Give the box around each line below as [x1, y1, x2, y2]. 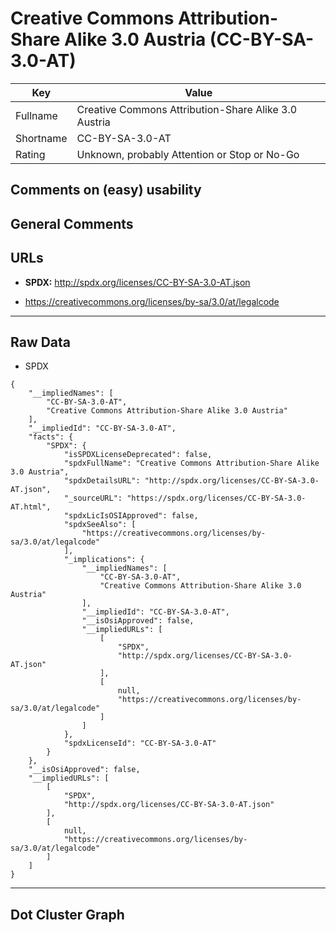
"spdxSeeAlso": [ [63, 520, 137, 530]
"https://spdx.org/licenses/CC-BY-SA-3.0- [126, 493, 307, 504]
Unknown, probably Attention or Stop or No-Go [76, 147, 300, 161]
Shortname [15, 131, 68, 145]
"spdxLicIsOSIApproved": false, [63, 511, 199, 521]
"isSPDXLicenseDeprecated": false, [63, 450, 213, 460]
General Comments [10, 215, 134, 232]
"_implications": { [63, 555, 145, 565]
